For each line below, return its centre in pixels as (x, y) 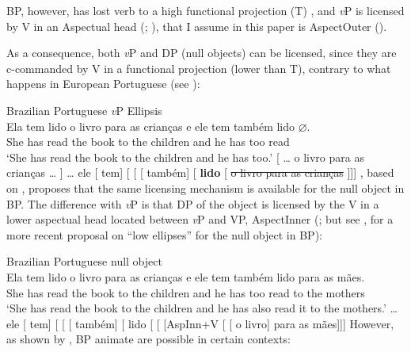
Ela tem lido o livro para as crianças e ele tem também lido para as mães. (186, 276)
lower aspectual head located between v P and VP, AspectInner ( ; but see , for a (200, 219)
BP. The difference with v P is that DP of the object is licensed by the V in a (193, 203)
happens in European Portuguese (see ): (103, 84)
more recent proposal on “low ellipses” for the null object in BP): (164, 234)
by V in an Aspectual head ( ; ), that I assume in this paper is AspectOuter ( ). (197, 26)
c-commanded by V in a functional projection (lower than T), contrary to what (199, 68)
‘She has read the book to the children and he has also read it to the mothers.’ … (202, 308)
